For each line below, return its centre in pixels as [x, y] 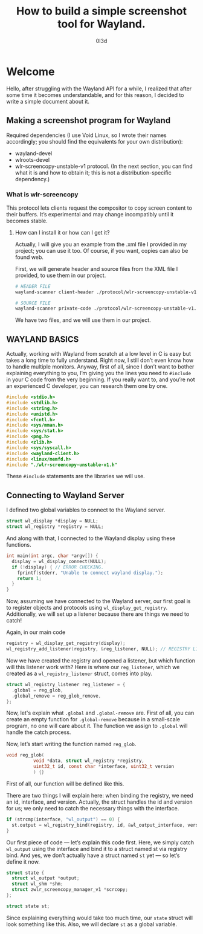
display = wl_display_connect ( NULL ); [59, 561]
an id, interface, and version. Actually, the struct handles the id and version [100, 802]
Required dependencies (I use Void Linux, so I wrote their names [87, 135]
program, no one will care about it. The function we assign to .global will [97, 726]
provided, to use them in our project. [60, 275]
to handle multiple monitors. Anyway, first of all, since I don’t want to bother [100, 367]
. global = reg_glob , [37, 690]
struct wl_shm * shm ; [37, 884]
